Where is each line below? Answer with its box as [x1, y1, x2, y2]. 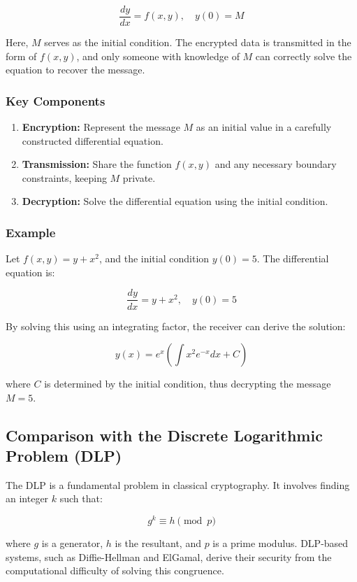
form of [6, 48, 37, 63]
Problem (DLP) [6, 445, 122, 467]
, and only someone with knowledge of [76, 48, 240, 63]
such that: [59, 491, 103, 506]
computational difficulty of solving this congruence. [6, 563, 224, 578]
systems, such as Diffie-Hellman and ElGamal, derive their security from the [6, 549, 332, 564]
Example [6, 223, 56, 241]
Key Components [6, 92, 105, 109]
